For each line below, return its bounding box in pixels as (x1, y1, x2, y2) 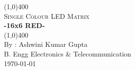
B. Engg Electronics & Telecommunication (4, 48, 132, 58)
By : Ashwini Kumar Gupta (4, 39, 88, 49)
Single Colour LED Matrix (4, 11, 90, 21)
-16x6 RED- (4, 20, 45, 30)
